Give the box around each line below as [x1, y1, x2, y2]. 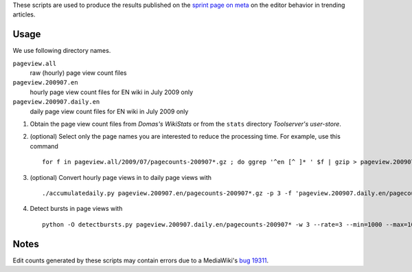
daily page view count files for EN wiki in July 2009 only [30, 107, 189, 115]
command [30, 141, 58, 150]
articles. [12, 10, 36, 19]
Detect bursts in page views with [30, 205, 123, 213]
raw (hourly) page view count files [30, 69, 127, 77]
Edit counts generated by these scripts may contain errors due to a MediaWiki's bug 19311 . [12, 256, 269, 264]
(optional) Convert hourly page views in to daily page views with [30, 173, 212, 181]
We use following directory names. [12, 47, 111, 55]
